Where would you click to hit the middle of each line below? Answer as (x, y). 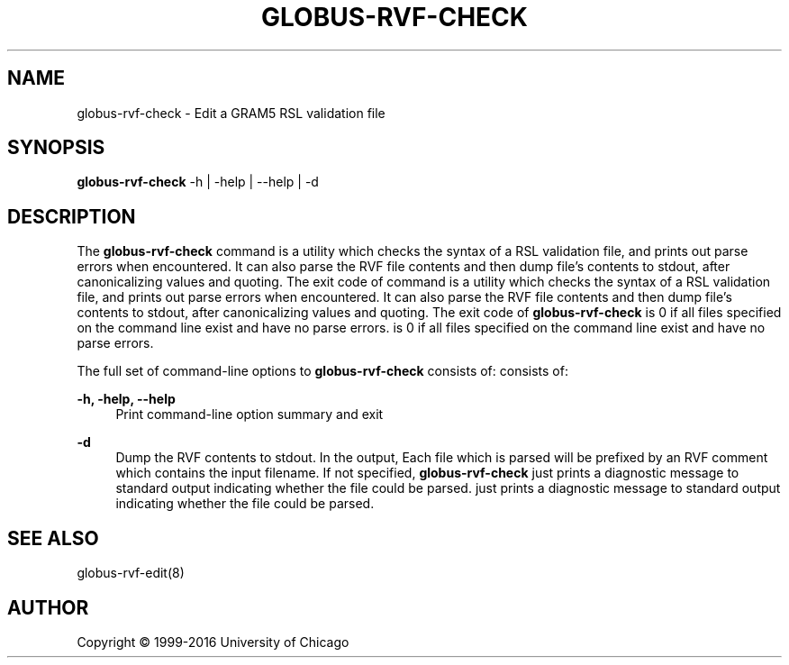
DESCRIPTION (72, 216)
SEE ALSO (53, 538)
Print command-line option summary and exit (249, 414)
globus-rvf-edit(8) (131, 573)
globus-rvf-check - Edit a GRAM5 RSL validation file (231, 113)
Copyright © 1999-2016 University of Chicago (213, 642)
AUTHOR (48, 607)
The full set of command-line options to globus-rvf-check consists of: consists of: (322, 371)
